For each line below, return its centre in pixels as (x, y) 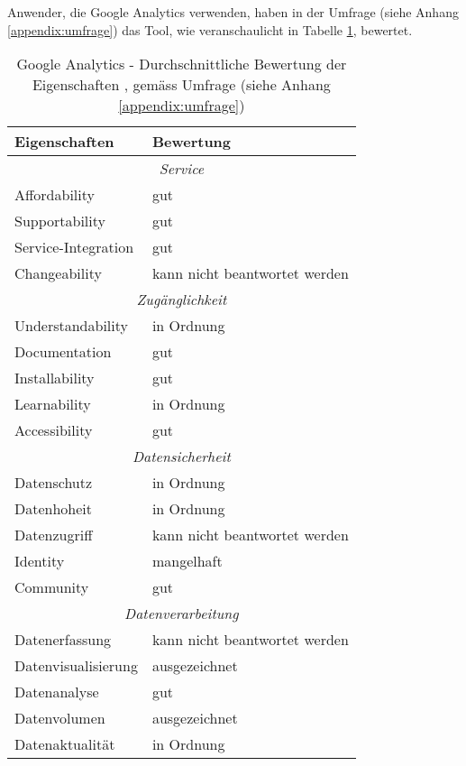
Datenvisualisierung (76, 666)
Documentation (63, 352)
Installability (55, 378)
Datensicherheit (182, 457)
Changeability (58, 273)
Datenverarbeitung (182, 614)
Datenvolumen (60, 718)
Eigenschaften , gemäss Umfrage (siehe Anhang (181, 85)
